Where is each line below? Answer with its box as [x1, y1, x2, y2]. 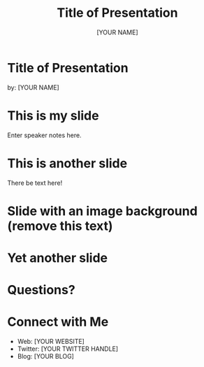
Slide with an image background [7, 203, 198, 219]
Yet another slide [7, 250, 108, 265]
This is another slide [7, 155, 128, 171]
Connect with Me [7, 314, 109, 330]
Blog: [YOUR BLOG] [17, 352, 75, 361]
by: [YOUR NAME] [7, 83, 59, 92]
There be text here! [7, 179, 63, 187]
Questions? [7, 282, 75, 298]
